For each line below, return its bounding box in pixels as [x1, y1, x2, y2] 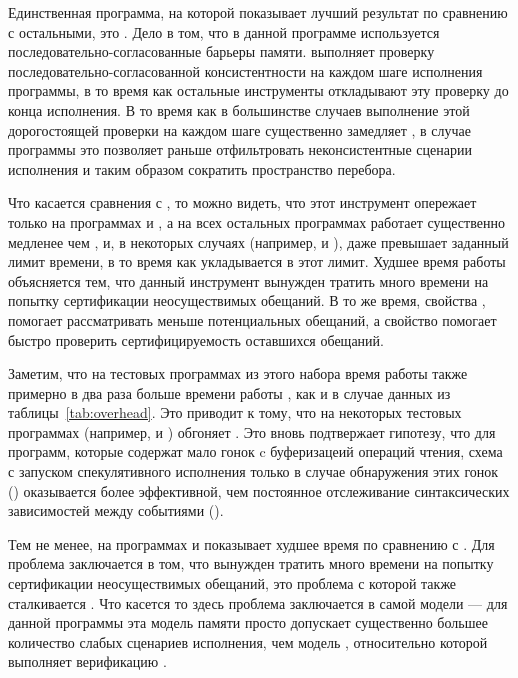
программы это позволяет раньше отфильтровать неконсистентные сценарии [8, 139, 472, 160]
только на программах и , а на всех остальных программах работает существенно [8, 211, 505, 232]
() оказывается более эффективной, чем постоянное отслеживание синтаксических [8, 480, 510, 501]
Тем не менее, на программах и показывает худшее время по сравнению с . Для [8, 533, 495, 554]
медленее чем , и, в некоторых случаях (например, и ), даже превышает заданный [8, 231, 509, 252]
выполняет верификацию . [8, 651, 167, 672]
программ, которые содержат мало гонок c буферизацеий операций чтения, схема [8, 441, 503, 462]
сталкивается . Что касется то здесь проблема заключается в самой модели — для [8, 592, 508, 613]
